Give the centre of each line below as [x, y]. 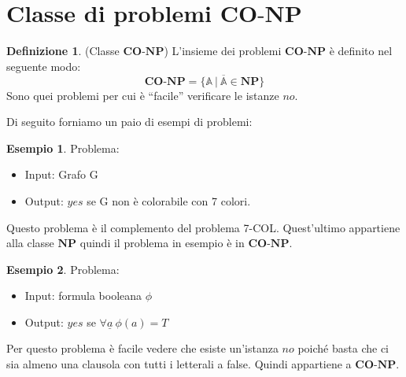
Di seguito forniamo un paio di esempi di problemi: [129, 122]
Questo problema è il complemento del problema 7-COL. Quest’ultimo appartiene [203, 227]
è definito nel [361, 51]
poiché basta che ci [343, 348]
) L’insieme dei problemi [223, 51]
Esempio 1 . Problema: [63, 148]
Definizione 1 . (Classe [63, 51]
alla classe [30, 243]
